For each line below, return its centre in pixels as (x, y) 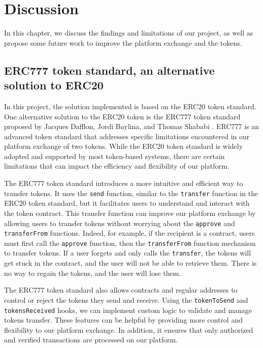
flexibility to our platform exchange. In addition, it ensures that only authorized (129, 329)
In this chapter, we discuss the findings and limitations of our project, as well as (129, 33)
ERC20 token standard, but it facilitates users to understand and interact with (127, 203)
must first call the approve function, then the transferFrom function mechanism (130, 243)
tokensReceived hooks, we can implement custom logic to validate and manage (128, 310)
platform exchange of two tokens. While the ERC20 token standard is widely (124, 146)
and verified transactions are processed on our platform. (91, 340)
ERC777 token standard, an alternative (109, 70)
